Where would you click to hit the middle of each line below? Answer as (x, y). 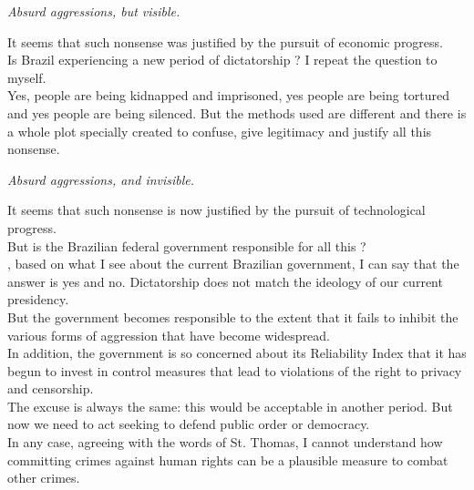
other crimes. (44, 478)
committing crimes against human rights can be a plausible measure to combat (228, 459)
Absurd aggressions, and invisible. (101, 179)
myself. (27, 77)
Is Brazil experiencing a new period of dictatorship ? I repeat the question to (222, 60)
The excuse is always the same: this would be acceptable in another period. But (230, 406)
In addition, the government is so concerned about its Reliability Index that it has (237, 353)
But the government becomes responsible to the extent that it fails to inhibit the (233, 316)
